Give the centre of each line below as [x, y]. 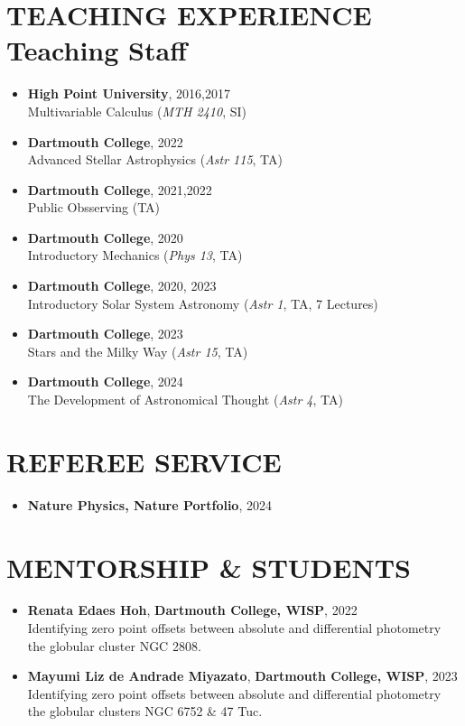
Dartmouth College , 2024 [105, 382]
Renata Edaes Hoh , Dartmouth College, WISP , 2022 [192, 610]
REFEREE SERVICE [144, 461]
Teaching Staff [97, 50]
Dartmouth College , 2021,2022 [120, 189]
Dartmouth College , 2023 [105, 334]
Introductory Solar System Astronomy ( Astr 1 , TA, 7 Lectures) [203, 303]
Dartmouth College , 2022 [105, 141]
